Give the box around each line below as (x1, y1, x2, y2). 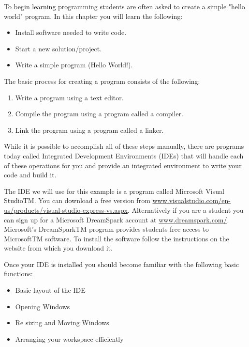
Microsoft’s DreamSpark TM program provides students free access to (4, 224, 209, 234)
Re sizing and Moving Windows (15, 317, 109, 328)
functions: (4, 268, 33, 279)
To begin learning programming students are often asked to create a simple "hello (4, 1, 245, 11)
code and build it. (4, 170, 57, 180)
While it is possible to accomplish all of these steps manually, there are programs (4, 141, 244, 151)
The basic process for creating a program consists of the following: (4, 76, 200, 86)
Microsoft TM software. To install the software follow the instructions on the (4, 233, 229, 243)
